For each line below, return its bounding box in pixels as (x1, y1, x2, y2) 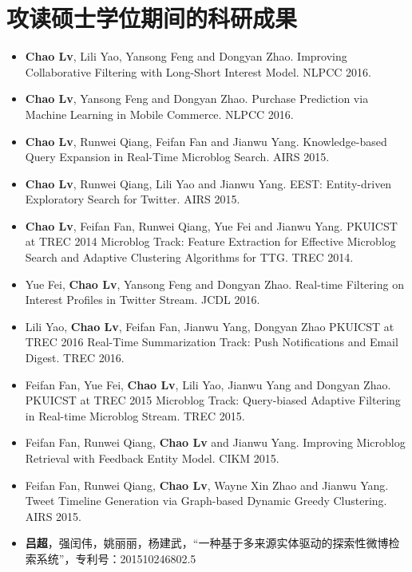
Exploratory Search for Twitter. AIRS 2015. (25, 191, 240, 207)
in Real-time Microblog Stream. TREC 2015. (25, 407, 245, 424)
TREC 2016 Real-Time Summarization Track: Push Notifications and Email (25, 333, 398, 350)
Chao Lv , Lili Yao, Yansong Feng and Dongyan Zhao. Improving (25, 48, 347, 65)
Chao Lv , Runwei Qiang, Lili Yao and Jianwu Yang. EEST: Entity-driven (25, 175, 392, 191)
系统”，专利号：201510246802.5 (36, 550, 196, 566)
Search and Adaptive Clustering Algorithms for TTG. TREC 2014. (25, 249, 354, 266)
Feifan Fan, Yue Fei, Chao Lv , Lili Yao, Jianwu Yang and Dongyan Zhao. (25, 376, 391, 393)
